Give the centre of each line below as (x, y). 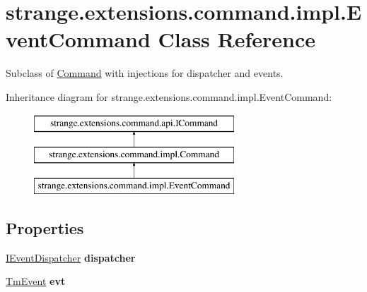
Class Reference (237, 39)
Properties (45, 227)
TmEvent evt (36, 281)
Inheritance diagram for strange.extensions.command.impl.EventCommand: (169, 96)
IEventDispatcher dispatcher (71, 257)
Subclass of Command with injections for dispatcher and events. (145, 73)
